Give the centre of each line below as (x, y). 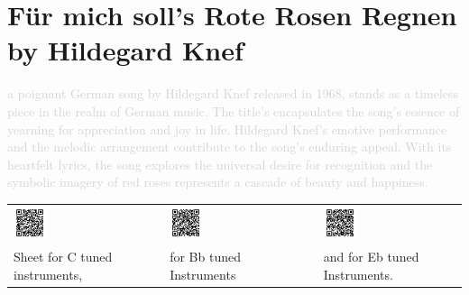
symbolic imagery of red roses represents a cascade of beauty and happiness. (218, 182)
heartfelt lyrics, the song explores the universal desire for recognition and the (220, 164)
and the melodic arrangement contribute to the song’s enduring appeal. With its (230, 147)
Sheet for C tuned (63, 257)
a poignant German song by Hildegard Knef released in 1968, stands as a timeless (233, 93)
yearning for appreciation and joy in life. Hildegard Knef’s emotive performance (227, 129)
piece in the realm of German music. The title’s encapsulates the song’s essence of (234, 111)
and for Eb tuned (371, 257)
